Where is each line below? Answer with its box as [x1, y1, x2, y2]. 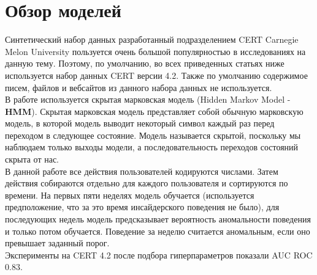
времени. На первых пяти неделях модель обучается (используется [5, 188, 254, 201]
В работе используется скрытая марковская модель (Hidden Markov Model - [5, 93, 291, 106]
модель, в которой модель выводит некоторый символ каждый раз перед [5, 117, 275, 130]
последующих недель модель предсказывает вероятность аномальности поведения [5, 213, 311, 226]
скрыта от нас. [5, 153, 59, 166]
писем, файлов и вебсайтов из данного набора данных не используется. [5, 81, 272, 94]
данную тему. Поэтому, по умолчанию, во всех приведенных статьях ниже [5, 57, 285, 70]
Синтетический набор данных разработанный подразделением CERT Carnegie [5, 33, 299, 46]
